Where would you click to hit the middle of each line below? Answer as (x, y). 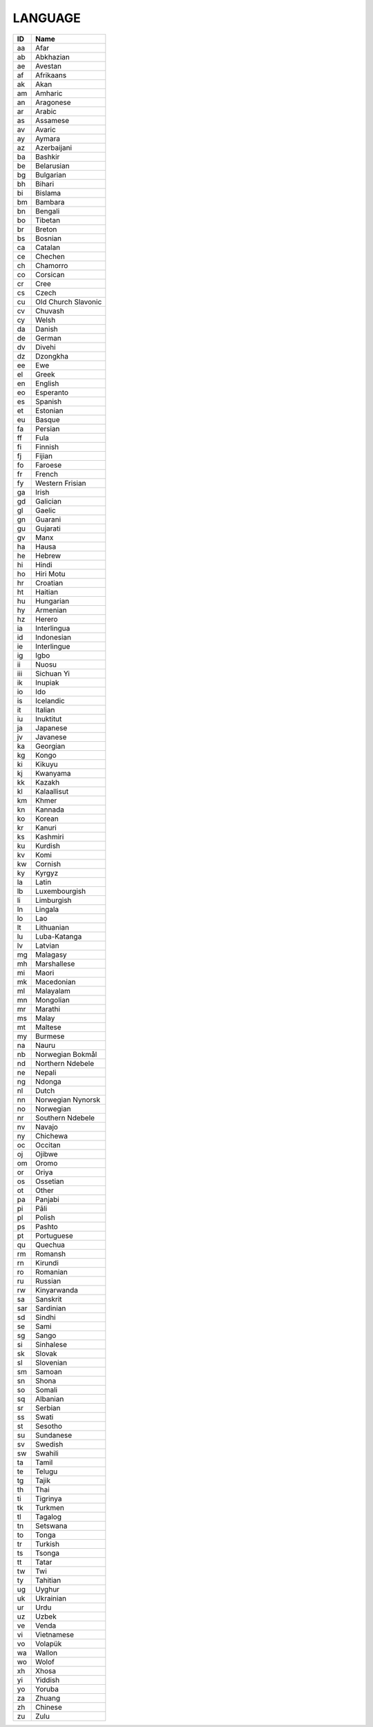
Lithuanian (52, 927)
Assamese (52, 120)
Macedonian (56, 982)
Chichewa (52, 1136)
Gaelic (46, 510)
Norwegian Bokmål (66, 1054)
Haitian (47, 592)
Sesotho (49, 1426)
